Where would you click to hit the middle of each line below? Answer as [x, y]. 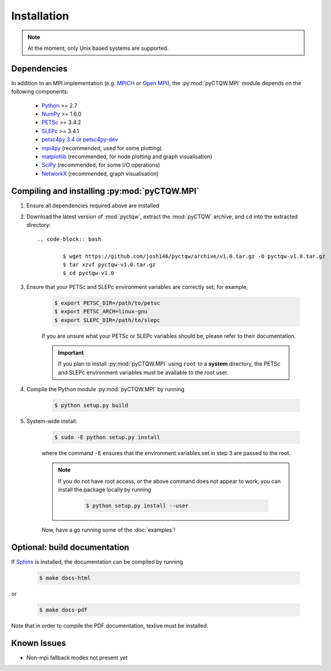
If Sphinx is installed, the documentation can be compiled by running [97, 562]
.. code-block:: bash [69, 239]
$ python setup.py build [91, 405]
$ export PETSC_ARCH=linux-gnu [101, 311]
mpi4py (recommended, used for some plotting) [102, 148]
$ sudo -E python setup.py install [107, 437]
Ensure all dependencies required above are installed [93, 205]
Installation [40, 16]
